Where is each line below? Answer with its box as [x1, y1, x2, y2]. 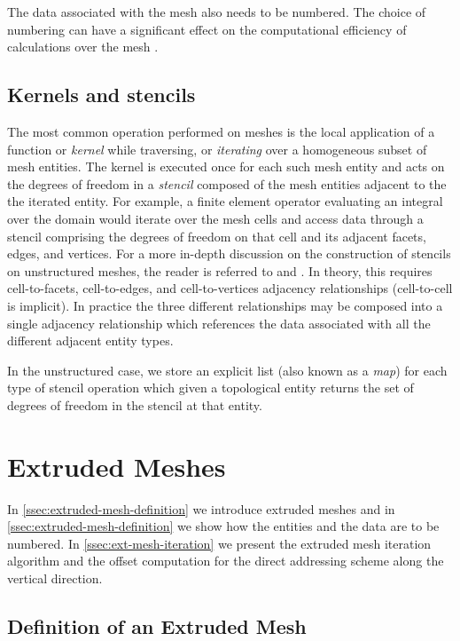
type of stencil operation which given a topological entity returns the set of [7, 378, 414, 397]
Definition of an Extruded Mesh [7, 612, 307, 639]
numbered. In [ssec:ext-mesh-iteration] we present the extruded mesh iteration [7, 534, 432, 552]
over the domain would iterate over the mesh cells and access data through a [7, 209, 424, 227]
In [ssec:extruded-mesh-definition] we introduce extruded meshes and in [7, 499, 395, 518]
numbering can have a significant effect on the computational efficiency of [7, 20, 407, 38]
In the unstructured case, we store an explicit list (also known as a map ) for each [7, 360, 448, 379]
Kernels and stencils [7, 81, 196, 108]
